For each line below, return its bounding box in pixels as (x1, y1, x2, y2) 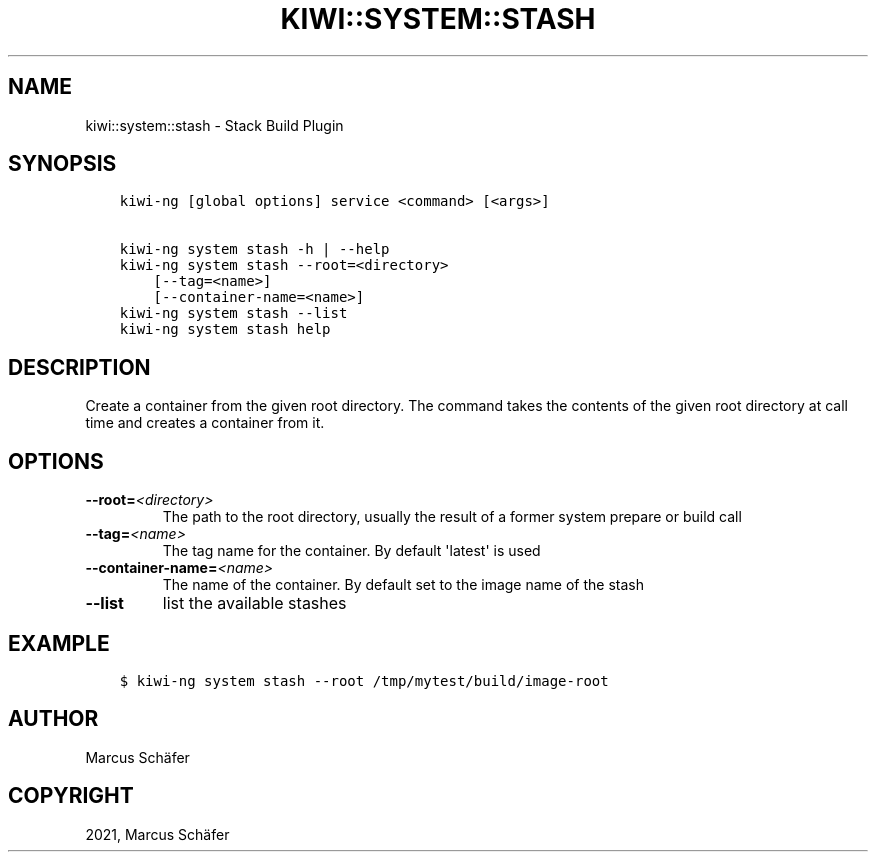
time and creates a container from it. (85, 414, 325, 432)
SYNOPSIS (8, 151, 117, 177)
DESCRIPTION (8, 354, 151, 380)
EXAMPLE (8, 630, 110, 656)
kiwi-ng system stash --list (119, 305, 348, 322)
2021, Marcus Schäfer (85, 825, 230, 843)
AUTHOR (8, 706, 99, 732)
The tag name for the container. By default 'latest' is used (162, 542, 541, 560)
